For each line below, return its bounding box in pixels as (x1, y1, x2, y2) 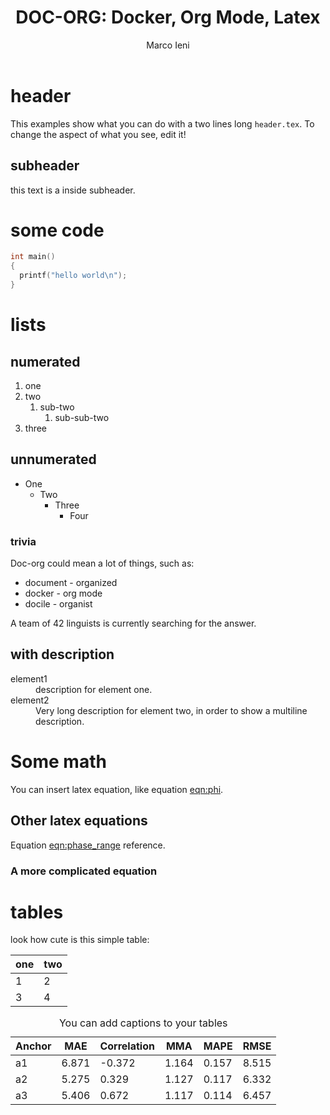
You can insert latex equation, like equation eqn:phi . (10, 783, 224, 795)
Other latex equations (10, 812, 148, 830)
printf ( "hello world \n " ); (19, 271, 128, 281)
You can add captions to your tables (58, 1016, 228, 1030)
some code (10, 219, 105, 241)
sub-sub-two (54, 411, 110, 423)
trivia (10, 534, 37, 548)
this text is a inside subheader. (10, 184, 136, 196)
